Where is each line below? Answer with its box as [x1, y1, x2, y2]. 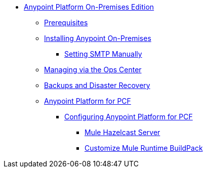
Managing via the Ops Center [44, 65, 142, 74]
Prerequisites [44, 18, 88, 27]
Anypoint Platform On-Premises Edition [24, 3, 154, 11]
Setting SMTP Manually [64, 50, 142, 58]
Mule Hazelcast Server [85, 128, 160, 137]
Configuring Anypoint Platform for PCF [64, 112, 193, 121]
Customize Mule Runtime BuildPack [85, 144, 203, 152]
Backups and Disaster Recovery [44, 81, 150, 90]
